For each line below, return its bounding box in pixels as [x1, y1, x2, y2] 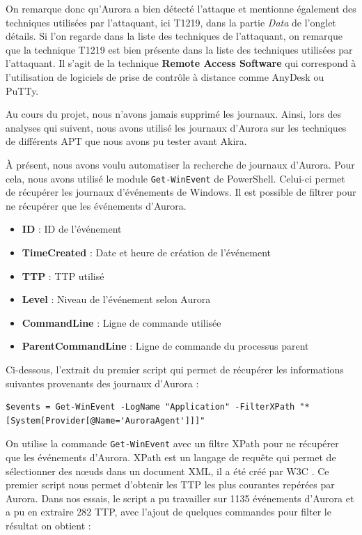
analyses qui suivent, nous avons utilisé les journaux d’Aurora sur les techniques [6, 120, 347, 134]
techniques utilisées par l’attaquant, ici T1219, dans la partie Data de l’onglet [6, 15, 336, 29]
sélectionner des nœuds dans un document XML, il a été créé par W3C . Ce [6, 463, 329, 478]
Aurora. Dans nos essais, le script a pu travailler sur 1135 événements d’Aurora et [6, 490, 354, 505]
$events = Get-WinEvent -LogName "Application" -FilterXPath [6, 402, 295, 412]
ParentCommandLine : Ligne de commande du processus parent [22, 339, 309, 353]
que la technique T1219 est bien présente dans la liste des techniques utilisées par [6, 42, 353, 56]
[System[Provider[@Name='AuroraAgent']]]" [6, 415, 205, 426]
